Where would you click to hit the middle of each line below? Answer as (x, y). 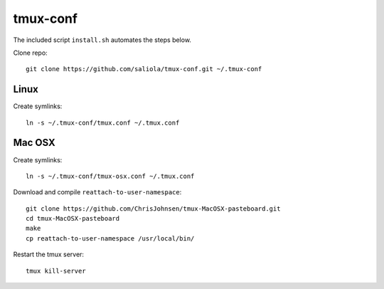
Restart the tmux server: (49, 254)
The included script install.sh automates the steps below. (102, 40)
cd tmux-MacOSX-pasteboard (73, 219)
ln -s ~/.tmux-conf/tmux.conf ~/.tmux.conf (103, 122)
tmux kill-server (56, 271)
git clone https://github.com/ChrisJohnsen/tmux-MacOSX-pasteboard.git (153, 209)
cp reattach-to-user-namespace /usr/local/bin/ (110, 238)
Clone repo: (30, 53)
